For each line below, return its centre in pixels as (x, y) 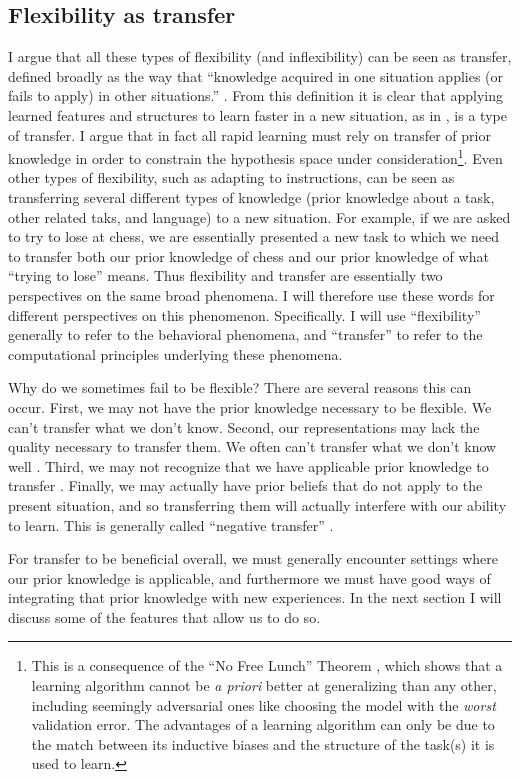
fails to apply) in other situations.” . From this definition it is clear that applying (256, 95)
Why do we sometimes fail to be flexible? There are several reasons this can (240, 387)
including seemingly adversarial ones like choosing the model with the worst (263, 704)
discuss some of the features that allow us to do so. (164, 616)
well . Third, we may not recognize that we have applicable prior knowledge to (248, 465)
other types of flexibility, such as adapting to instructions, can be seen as (231, 177)
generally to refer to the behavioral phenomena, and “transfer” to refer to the (245, 334)
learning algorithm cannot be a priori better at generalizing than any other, (264, 685)
